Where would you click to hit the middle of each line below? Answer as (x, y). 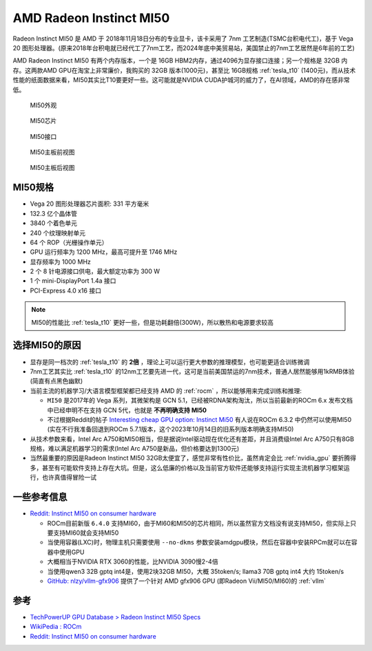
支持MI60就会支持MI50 (86, 533)
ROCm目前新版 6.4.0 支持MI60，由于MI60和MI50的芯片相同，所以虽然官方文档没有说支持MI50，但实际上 (199, 523)
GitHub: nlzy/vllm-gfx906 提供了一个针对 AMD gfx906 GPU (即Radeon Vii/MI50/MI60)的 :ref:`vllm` (187, 581)
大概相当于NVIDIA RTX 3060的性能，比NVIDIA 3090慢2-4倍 (133, 562)
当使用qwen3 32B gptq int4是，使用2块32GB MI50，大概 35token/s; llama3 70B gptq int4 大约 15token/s (196, 571)
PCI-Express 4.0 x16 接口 (65, 290)
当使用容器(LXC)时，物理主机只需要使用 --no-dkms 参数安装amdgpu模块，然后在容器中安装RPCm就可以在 (199, 542)
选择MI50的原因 (47, 345)
